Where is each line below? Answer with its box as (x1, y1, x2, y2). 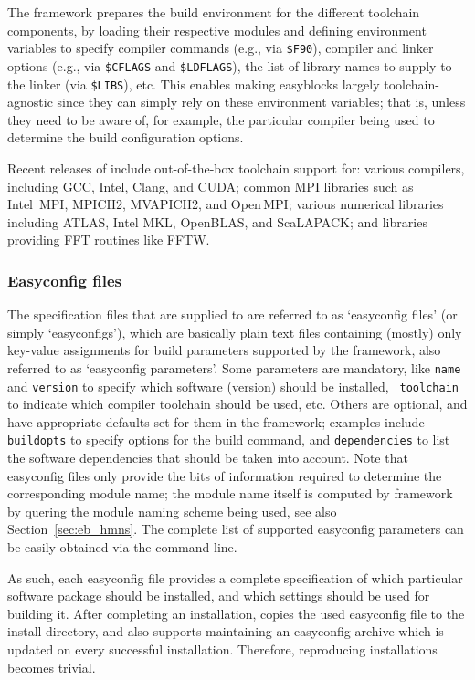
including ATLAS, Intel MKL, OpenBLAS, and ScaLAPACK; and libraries (7, 212, 427, 231)
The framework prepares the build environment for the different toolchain (7, 3, 420, 21)
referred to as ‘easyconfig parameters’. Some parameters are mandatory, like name (7, 358, 461, 377)
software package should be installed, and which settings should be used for (7, 586, 430, 605)
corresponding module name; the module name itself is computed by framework (7, 484, 453, 503)
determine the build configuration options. (7, 128, 244, 147)
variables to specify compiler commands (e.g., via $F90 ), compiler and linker (7, 38, 434, 58)
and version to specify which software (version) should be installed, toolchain (7, 376, 459, 395)
